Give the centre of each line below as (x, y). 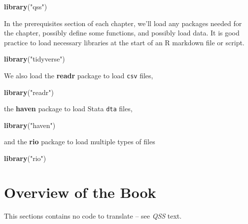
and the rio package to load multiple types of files (80, 142)
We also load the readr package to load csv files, (79, 75)
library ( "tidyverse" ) (35, 59)
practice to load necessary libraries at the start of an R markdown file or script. (124, 42)
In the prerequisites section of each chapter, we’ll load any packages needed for (123, 23)
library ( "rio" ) (25, 158)
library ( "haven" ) (30, 125)
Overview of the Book (80, 192)
